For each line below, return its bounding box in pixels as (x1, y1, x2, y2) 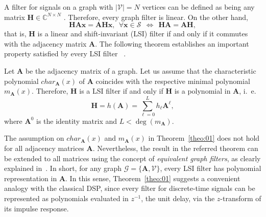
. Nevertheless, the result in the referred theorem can (92, 143, 258, 154)
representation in (4, 172, 57, 183)
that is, (4, 28, 27, 39)
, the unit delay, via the (141, 193, 215, 204)
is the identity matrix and (36, 115, 117, 126)
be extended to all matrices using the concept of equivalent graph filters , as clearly (4, 153, 261, 163)
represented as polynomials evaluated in (4, 193, 129, 204)
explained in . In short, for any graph (4, 163, 122, 173)
